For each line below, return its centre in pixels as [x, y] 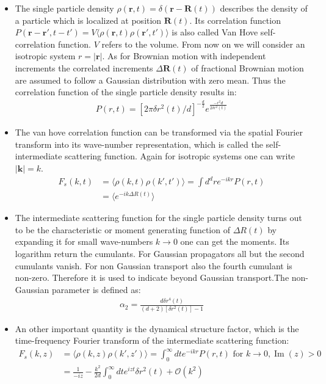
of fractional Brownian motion [248, 67]
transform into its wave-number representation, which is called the [139, 144]
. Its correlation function [235, 20]
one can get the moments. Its [235, 241]
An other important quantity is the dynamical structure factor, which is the [157, 328]
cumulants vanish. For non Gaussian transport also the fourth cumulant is [154, 265]
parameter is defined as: [96, 289]
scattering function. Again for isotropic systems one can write [180, 156]
